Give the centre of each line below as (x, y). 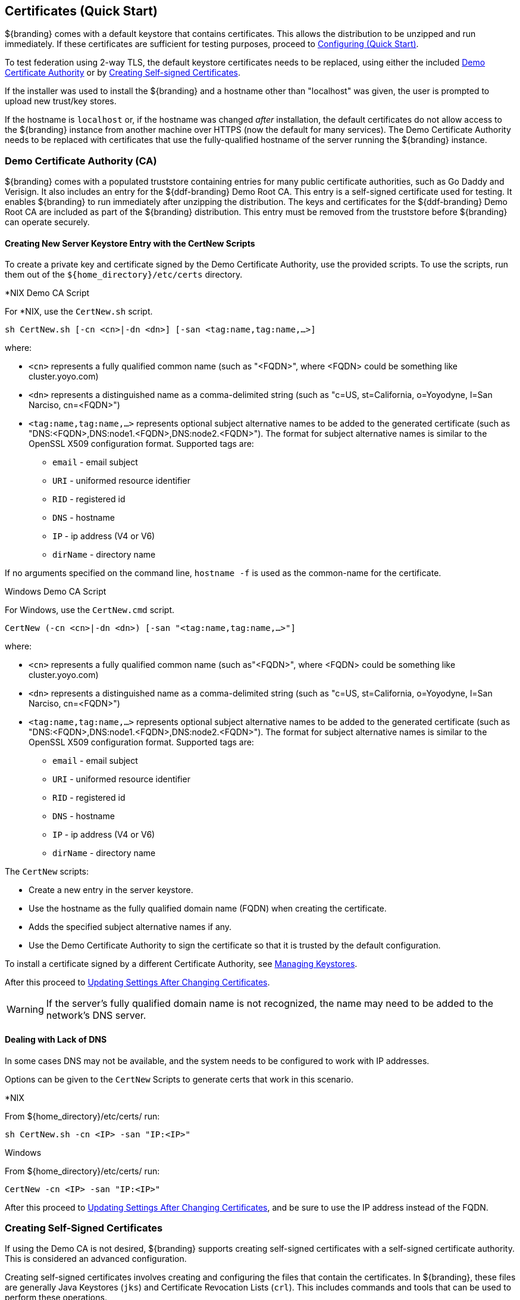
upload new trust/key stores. (61, 101)
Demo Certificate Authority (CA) (81, 161)
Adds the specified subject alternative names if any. (130, 927)
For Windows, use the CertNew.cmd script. (90, 610)
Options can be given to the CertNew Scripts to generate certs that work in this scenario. (179, 1079)
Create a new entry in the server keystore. (111, 890)
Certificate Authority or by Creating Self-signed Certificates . (123, 73)
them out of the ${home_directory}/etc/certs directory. (124, 275)
